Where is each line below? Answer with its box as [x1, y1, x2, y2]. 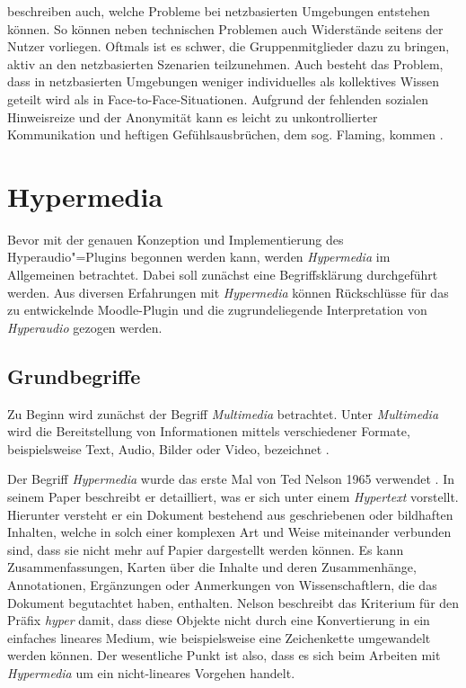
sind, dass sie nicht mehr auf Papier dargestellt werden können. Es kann [7, 540, 404, 558]
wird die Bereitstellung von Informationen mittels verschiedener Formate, [7, 422, 410, 441]
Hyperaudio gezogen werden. [7, 317, 163, 336]
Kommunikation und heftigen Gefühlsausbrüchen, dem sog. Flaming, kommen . [7, 125, 444, 144]
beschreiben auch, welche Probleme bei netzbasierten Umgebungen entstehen [7, 2, 430, 20]
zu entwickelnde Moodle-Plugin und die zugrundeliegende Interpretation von [7, 300, 427, 319]
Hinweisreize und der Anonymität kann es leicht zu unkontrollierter [7, 107, 378, 126]
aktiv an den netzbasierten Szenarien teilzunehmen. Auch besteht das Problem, [7, 54, 444, 73]
